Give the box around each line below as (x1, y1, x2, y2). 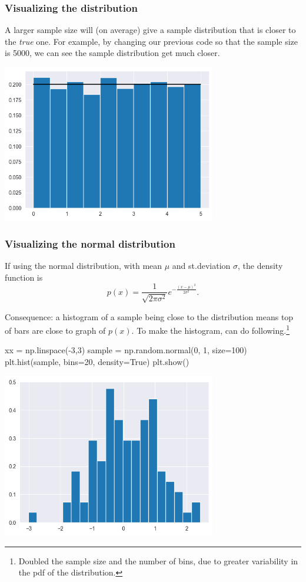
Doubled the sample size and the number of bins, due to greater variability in (18, 554, 298, 567)
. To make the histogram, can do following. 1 (131, 323, 290, 336)
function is (5, 271, 43, 283)
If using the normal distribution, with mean (5, 259, 162, 271)
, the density (238, 259, 283, 271)
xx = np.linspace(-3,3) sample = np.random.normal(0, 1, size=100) (5, 344, 247, 356)
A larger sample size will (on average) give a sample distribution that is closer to (5, 24, 296, 36)
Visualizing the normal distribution (5, 236, 175, 251)
